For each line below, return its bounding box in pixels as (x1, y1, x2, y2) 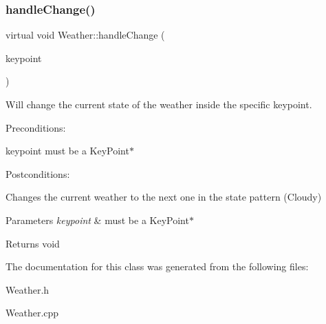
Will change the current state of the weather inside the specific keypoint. (6, 97, 312, 111)
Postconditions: (6, 166, 70, 181)
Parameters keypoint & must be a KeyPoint (6, 212, 189, 227)
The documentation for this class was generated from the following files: (6, 259, 309, 274)
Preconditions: (6, 120, 66, 134)
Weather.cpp (6, 305, 59, 320)
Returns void (6, 236, 60, 250)
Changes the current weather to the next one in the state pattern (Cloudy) (6, 190, 322, 204)
